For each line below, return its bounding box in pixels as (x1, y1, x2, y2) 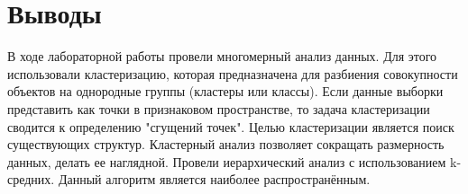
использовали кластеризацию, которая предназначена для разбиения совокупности (7, 64, 458, 83)
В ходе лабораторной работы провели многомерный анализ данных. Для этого (7, 47, 437, 66)
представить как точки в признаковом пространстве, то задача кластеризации (7, 99, 430, 118)
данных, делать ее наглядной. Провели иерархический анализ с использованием (7, 152, 446, 171)
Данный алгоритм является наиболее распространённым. (58, 170, 371, 189)
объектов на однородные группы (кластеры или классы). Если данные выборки (7, 82, 444, 101)
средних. (7, 170, 55, 189)
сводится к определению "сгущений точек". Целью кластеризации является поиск (7, 117, 454, 136)
